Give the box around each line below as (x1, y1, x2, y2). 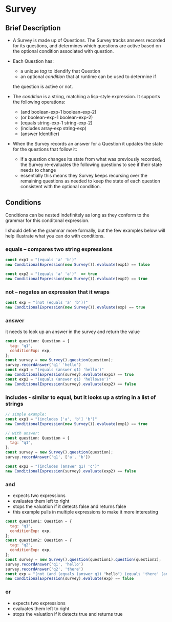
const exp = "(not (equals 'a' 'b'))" (5, 300, 88, 305)
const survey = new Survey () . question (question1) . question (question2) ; (5, 557, 161, 562)
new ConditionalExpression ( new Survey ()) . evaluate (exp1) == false (5, 262, 150, 267)
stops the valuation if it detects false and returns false (12, 503, 126, 509)
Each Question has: (12, 58, 54, 64)
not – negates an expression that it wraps (5, 288, 110, 296)
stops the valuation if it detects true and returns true (12, 611, 123, 617)
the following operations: (12, 99, 66, 105)
